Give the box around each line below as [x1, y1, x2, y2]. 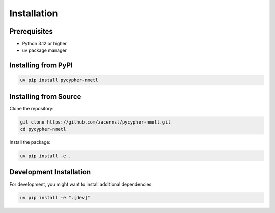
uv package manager [22, 47, 67, 53]
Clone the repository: [9, 105, 54, 111]
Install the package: [9, 139, 51, 145]
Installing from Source [9, 92, 81, 101]
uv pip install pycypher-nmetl [20, 77, 99, 83]
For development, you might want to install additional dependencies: [9, 181, 153, 187]
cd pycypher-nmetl [20, 126, 66, 132]
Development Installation [9, 168, 91, 176]
